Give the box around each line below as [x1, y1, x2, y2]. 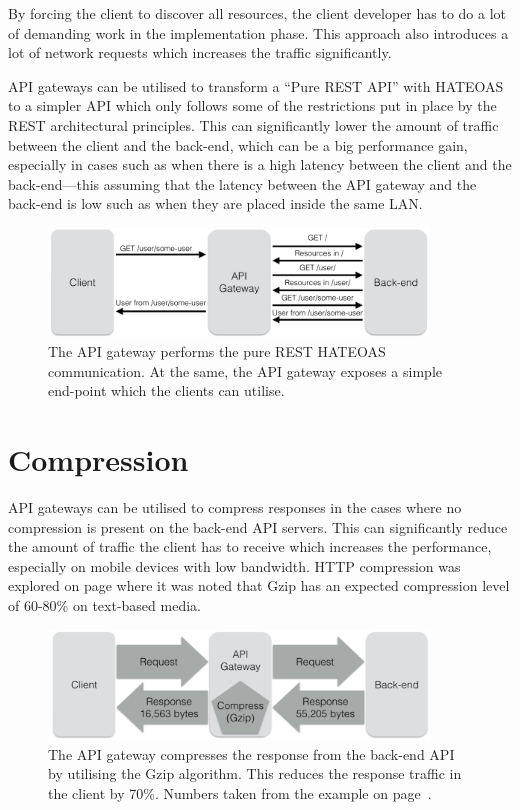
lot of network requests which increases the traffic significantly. [8, 42, 392, 63]
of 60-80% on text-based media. [8, 594, 201, 615]
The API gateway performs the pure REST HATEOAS [48, 341, 386, 362]
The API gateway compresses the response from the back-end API [48, 743, 455, 764]
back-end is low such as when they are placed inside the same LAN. [8, 193, 423, 214]
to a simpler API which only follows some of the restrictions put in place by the [8, 95, 497, 116]
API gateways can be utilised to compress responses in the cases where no [8, 496, 462, 517]
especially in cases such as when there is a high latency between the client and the [8, 154, 512, 175]
